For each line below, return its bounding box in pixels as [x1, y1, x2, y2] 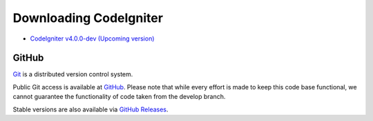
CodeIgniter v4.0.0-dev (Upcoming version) [30, 34, 155, 43]
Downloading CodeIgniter [12, 10, 164, 25]
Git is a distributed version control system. [12, 70, 133, 78]
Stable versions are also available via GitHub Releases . [12, 105, 169, 113]
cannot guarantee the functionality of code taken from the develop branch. [12, 93, 226, 101]
